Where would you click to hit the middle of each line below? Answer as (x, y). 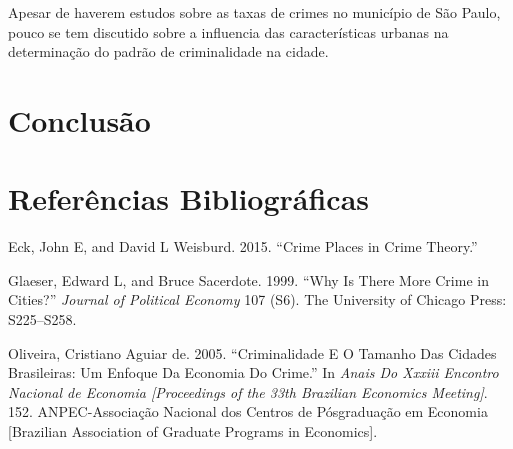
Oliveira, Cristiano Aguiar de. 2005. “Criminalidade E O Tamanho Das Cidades (252, 352)
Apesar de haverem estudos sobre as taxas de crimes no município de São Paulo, (254, 12)
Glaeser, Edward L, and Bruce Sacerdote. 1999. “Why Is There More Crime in (248, 279)
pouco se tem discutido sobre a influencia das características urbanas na (228, 31)
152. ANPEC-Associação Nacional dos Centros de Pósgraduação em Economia (248, 411)
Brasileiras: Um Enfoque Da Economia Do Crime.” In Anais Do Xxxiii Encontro (253, 372)
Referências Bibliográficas (189, 198)
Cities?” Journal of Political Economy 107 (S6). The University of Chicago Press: (257, 299)
